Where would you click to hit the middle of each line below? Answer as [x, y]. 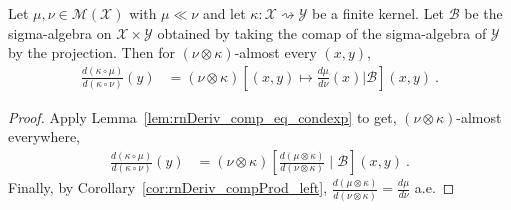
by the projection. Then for [91, 52]
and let [224, 13]
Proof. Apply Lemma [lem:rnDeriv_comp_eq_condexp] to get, [202, 116]
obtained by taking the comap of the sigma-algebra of [322, 32]
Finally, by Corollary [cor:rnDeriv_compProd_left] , [168, 187]
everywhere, [44, 136]
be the [483, 13]
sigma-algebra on [60, 32]
